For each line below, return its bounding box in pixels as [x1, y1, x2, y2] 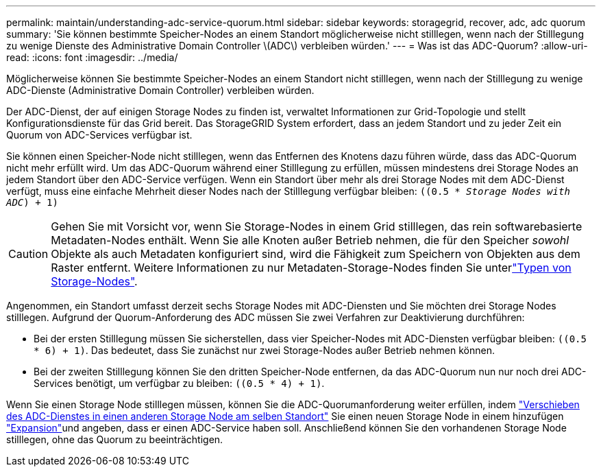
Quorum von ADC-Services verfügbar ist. [6, 129, 193, 141]
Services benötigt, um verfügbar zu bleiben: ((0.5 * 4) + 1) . [34, 377, 325, 389]
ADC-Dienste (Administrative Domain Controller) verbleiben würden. [6, 84, 315, 96]
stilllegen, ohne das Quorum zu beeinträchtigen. [6, 434, 223, 445]
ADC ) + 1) [6, 197, 58, 208]
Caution [8, 247, 49, 261]
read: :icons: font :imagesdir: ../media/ [6, 51, 178, 63]
